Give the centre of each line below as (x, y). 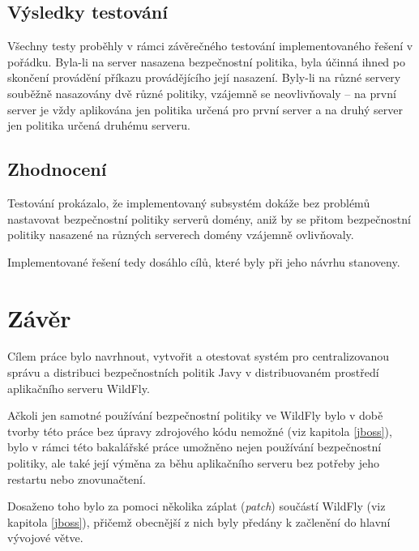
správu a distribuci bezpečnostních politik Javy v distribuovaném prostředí (193, 372)
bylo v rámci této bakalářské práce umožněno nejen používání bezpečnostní (195, 447)
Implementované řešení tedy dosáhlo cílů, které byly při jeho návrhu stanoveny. (204, 261)
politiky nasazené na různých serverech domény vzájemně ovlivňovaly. (181, 235)
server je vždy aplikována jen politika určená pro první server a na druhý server (205, 109)
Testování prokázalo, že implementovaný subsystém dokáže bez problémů (189, 202)
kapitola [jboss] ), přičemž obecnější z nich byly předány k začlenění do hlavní (199, 521)
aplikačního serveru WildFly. (79, 388)
